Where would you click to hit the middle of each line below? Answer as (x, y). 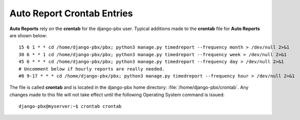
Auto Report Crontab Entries (71, 13)
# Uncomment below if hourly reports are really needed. (92, 69)
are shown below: (28, 35)
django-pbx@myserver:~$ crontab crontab (70, 106)
